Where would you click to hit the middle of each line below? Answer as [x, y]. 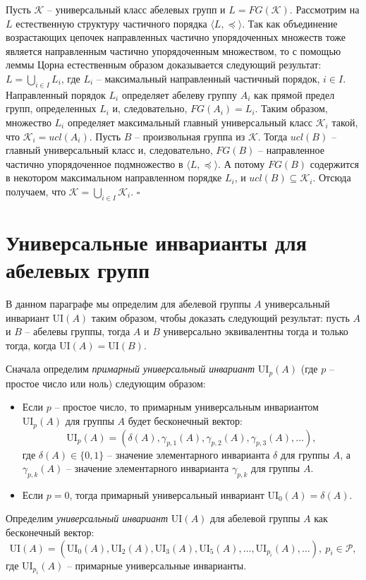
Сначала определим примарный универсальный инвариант [130, 369]
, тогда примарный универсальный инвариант [167, 494]
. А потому [242, 163]
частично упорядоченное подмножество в [94, 163]
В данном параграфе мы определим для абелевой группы [128, 304]
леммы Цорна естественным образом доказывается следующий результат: [164, 65]
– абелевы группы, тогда [78, 331]
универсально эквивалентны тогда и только [256, 331]
